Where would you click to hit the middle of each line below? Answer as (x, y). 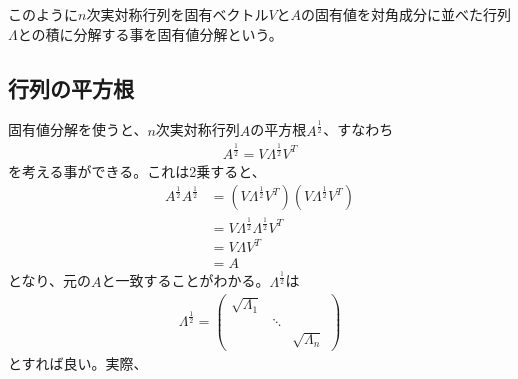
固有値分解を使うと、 (78, 129)
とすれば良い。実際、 (78, 362)
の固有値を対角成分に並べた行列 (406, 14)
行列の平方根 (71, 87)
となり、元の (50, 280)
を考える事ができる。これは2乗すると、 (137, 170)
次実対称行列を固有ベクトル (177, 14)
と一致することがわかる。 (185, 280)
